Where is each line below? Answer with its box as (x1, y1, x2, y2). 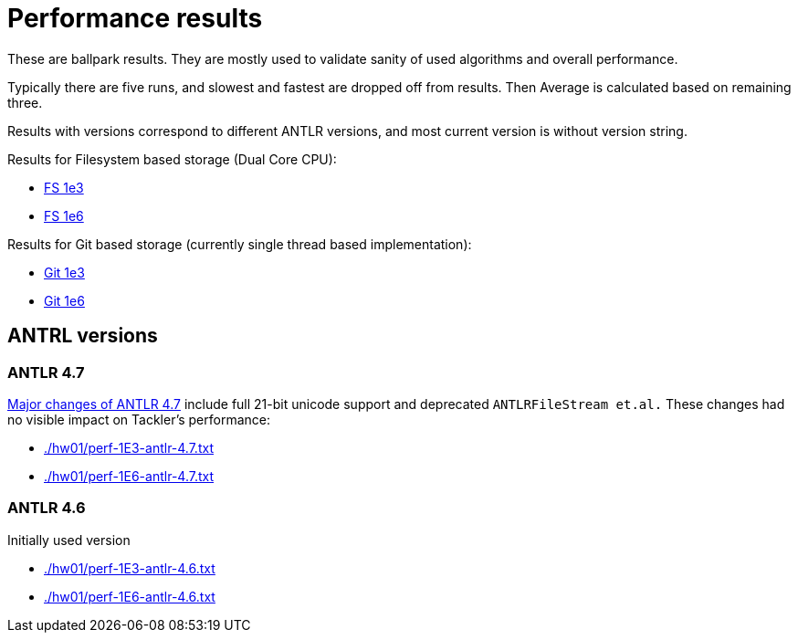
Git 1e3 (44, 264, 85, 280)
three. (7, 94, 43, 110)
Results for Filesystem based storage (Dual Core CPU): (7, 151, 337, 167)
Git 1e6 (44, 292, 85, 309)
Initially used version (7, 531, 131, 548)
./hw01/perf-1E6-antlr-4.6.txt (44, 588, 215, 604)
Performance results (7, 3, 263, 34)
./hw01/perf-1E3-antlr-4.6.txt (44, 560, 215, 576)
